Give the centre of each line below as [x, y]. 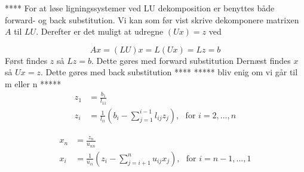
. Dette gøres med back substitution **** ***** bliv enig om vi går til [169, 72]
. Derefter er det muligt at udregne [100, 31]
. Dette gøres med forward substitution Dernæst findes [191, 60]
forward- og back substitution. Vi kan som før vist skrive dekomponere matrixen [152, 19]
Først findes [26, 60]
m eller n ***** [33, 83]
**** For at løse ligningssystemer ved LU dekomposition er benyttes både [140, 8]
